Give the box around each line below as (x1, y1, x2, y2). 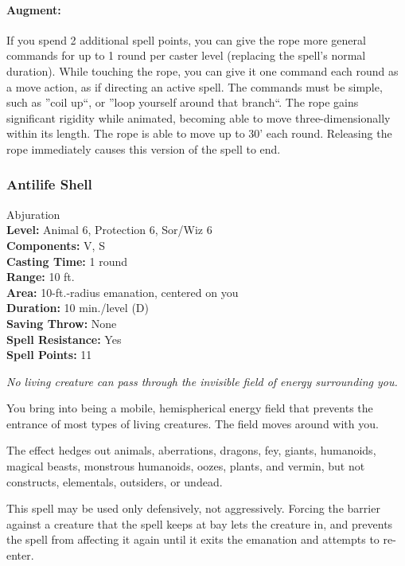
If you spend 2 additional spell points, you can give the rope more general (6, 31, 366, 48)
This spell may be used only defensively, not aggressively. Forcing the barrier (6, 500, 380, 517)
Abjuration (6, 205, 60, 222)
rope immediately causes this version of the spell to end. (6, 140, 281, 157)
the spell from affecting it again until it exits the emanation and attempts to (6, 531, 380, 548)
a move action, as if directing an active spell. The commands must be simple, (6, 78, 383, 95)
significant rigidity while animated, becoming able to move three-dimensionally (6, 109, 391, 126)
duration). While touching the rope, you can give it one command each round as (6, 62, 399, 79)
